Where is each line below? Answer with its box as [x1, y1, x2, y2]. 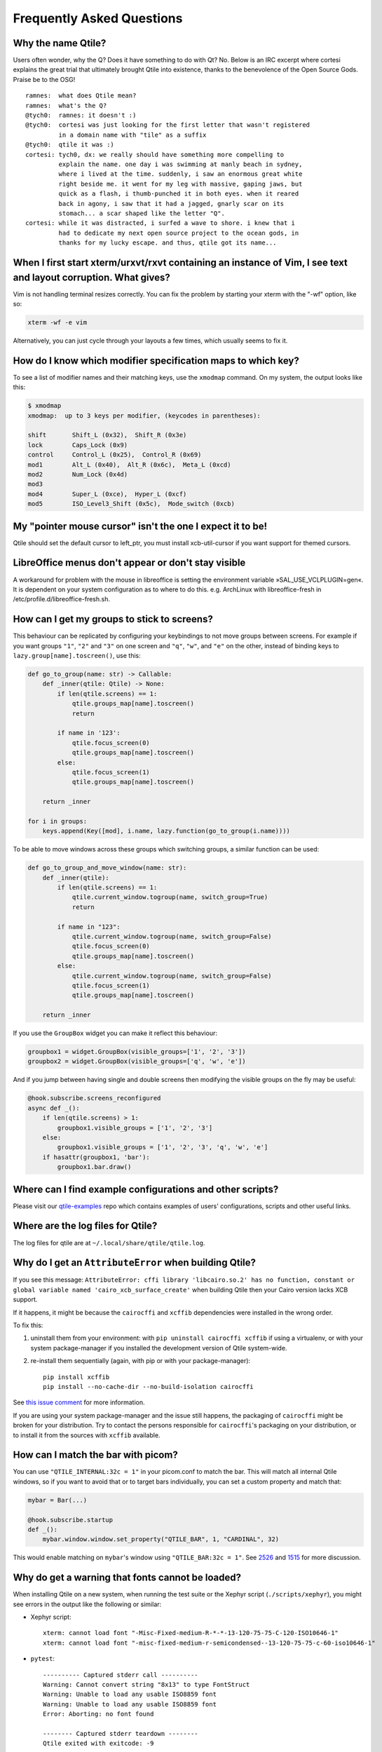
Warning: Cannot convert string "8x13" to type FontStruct [43, 1681, 250, 1688]
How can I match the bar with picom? [13, 1449, 178, 1461]
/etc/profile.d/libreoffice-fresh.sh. [13, 595, 111, 603]
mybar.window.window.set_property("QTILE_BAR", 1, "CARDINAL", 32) [42, 1535, 280, 1543]
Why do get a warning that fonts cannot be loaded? [13, 1572, 242, 1584]
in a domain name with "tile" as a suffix [58, 130, 207, 139]
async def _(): [27, 1104, 80, 1112]
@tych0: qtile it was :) [25, 141, 115, 149]
